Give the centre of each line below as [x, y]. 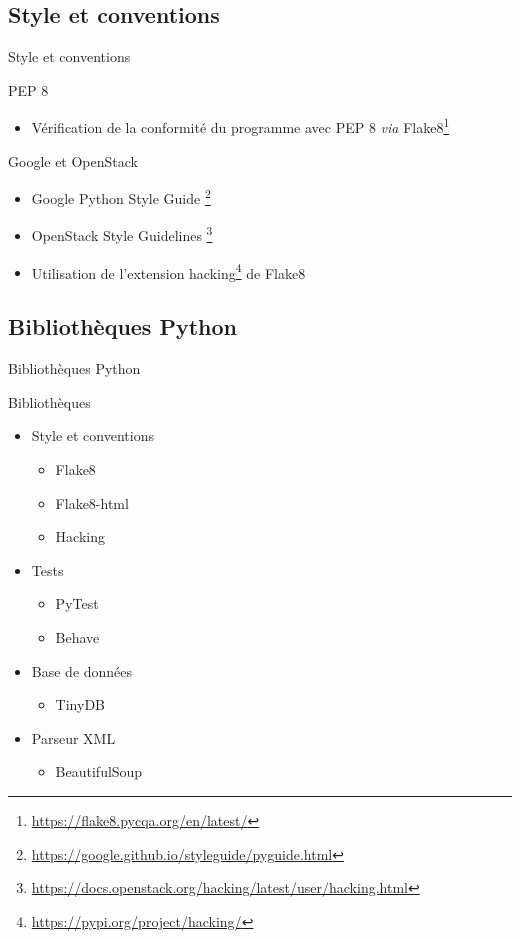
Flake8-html [92, 502]
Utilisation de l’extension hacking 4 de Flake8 [168, 271]
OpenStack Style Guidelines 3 [122, 234]
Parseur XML [73, 737]
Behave [77, 636]
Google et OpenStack [73, 160]
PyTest [77, 603]
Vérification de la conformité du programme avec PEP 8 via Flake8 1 [240, 126]
